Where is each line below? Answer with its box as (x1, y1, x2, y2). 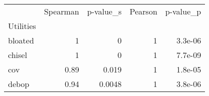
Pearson (130, 5, 158, 17)
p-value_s (87, 5, 122, 17)
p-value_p (165, 5, 201, 17)
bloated (8, 34, 34, 46)
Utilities (8, 20, 36, 31)
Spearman (44, 5, 79, 17)
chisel (8, 49, 27, 60)
